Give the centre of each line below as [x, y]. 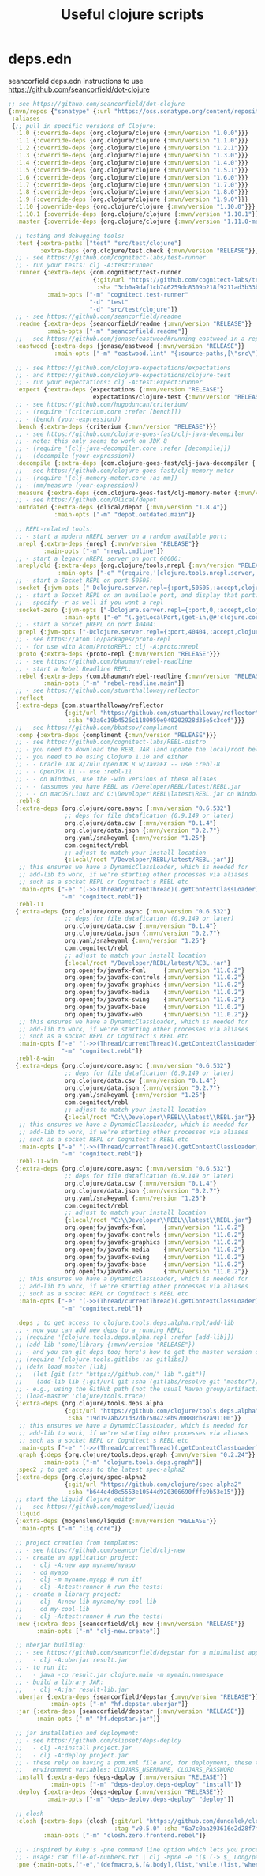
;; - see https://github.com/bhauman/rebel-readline [104, 661]
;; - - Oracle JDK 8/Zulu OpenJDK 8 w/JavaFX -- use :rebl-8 [118, 765]
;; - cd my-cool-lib [52, 1609]
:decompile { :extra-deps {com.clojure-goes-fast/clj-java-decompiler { [136, 463]
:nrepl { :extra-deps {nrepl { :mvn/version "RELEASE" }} [107, 543]
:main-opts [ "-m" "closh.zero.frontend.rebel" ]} [125, 1836]
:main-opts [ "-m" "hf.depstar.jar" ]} [98, 1719]
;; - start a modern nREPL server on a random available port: [121, 536]
